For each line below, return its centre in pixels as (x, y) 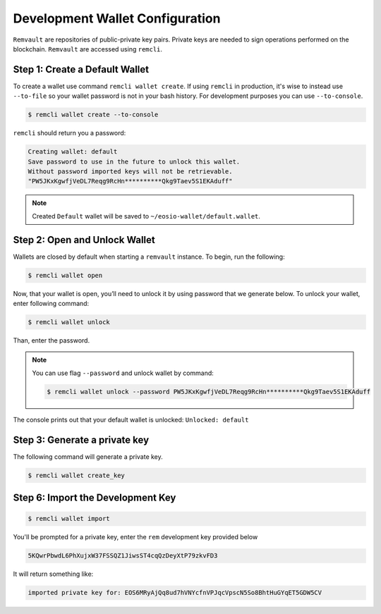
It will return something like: (53, 574)
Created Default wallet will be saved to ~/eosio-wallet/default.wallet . (146, 216)
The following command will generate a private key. (88, 456)
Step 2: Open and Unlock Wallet (84, 240)
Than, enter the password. (52, 340)
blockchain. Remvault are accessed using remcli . (87, 49)
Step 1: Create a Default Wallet (81, 69)
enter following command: (51, 303)
